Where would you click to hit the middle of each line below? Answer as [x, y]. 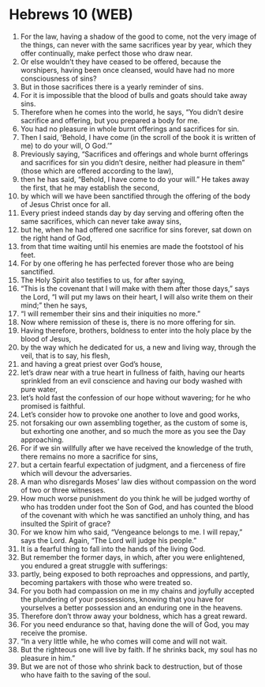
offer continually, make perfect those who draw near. [106, 53]
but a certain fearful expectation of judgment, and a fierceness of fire [133, 465]
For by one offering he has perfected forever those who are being [127, 263]
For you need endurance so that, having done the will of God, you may [134, 624]
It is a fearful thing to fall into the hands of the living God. [113, 549]
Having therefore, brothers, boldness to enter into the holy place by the [136, 330]
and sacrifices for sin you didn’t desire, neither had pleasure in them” [132, 162]
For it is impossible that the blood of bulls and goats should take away [134, 95]
